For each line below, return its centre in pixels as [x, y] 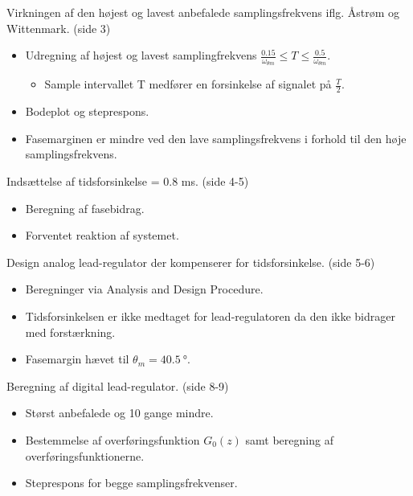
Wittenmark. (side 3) [59, 28]
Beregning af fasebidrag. [85, 208]
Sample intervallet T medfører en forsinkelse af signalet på [188, 84]
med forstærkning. [70, 332]
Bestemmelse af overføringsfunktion [112, 439]
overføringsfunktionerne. [85, 455]
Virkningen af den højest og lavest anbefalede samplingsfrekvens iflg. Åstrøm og [203, 12]
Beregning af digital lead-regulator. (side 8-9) [118, 385]
